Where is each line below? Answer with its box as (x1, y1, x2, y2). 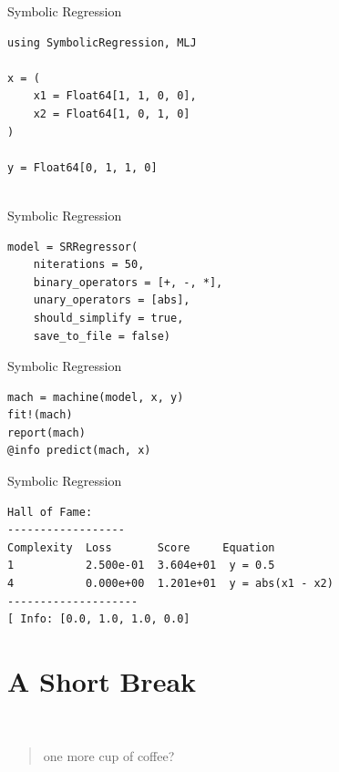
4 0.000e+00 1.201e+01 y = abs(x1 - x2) (7, 577, 334, 591)
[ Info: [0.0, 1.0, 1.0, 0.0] (7, 612, 190, 626)
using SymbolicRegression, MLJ (7, 36, 197, 49)
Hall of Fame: (7, 505, 93, 519)
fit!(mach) (7, 408, 73, 422)
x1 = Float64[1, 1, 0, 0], (33, 89, 197, 103)
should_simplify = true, (33, 311, 184, 324)
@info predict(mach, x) (7, 444, 151, 458)
